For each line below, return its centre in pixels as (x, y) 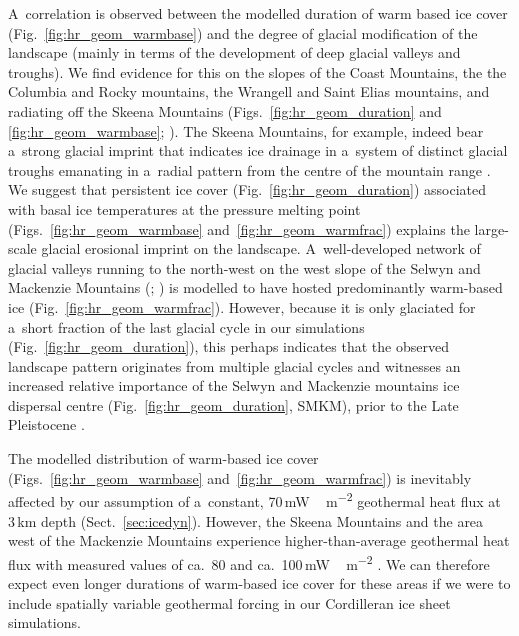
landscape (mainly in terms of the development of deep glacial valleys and (234, 52)
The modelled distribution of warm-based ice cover (163, 458)
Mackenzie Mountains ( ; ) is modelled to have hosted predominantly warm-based (255, 287)
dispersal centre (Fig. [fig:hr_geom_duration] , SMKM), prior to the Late (233, 404)
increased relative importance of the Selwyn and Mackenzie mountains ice (234, 385)
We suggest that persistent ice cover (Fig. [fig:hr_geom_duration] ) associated (247, 189)
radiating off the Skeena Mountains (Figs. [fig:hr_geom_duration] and (225, 110)
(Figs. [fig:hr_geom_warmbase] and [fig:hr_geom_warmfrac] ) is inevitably (240, 477)
